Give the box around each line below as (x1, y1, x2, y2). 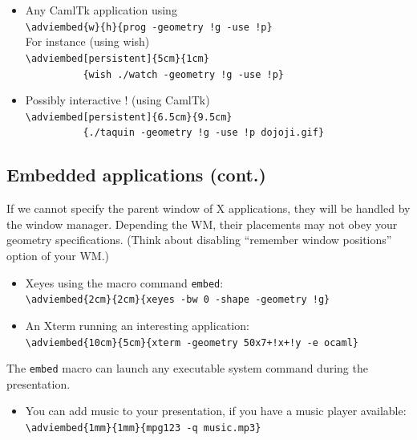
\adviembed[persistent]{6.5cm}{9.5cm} (25, 111, 233, 123)
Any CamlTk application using (25, 2, 177, 18)
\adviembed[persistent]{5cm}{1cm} (25, 52, 209, 64)
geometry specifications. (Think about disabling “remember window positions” (6, 231, 392, 248)
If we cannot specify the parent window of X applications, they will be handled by (6, 200, 411, 217)
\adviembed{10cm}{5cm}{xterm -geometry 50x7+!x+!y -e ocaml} (25, 336, 359, 348)
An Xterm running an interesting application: (25, 316, 249, 333)
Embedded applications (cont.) (6, 162, 266, 187)
